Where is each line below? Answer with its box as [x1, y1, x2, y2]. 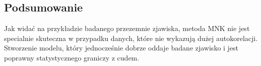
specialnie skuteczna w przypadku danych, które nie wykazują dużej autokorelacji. [4, 32, 258, 43]
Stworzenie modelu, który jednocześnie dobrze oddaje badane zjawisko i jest [4, 42, 239, 53]
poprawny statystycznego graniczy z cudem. [4, 52, 140, 62]
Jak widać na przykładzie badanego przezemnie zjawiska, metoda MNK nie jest [4, 23, 250, 33]
